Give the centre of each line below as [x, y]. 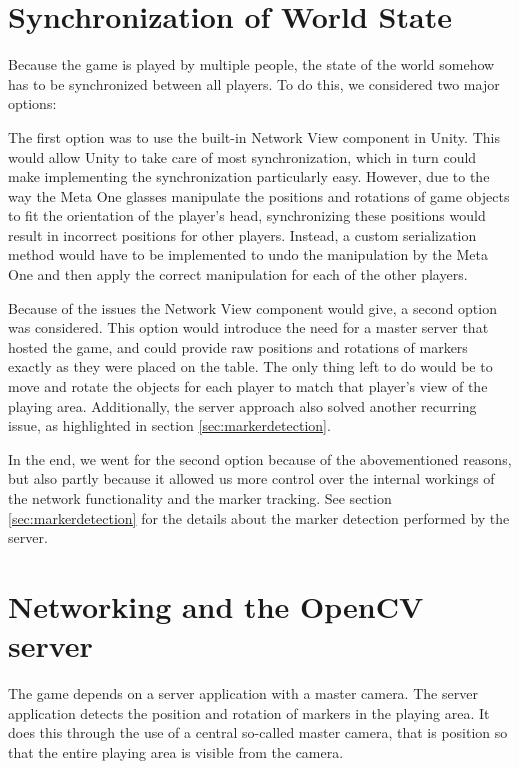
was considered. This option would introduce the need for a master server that [248, 327]
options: [32, 103]
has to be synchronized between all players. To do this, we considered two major [254, 83]
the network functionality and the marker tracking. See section [200, 498]
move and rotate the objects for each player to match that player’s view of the [248, 386]
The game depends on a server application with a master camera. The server [243, 693]
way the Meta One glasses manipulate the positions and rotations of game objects [259, 195]
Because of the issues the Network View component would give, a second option [252, 307]
